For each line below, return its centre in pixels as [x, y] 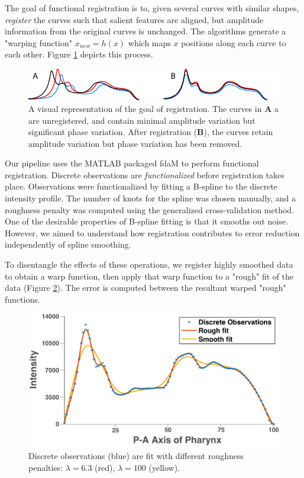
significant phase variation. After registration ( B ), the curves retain [151, 132]
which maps [149, 42]
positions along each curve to [234, 42]
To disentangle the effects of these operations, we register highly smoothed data [149, 264]
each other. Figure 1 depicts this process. [79, 54]
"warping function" [38, 42]
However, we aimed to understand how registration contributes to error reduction [152, 232]
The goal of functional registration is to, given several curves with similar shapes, [152, 8]
